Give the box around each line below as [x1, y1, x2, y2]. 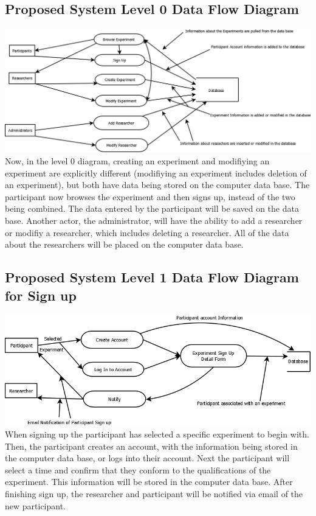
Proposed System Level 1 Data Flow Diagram [5, 268, 299, 287]
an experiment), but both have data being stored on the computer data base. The [5, 178, 310, 191]
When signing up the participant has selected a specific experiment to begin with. [5, 427, 309, 440]
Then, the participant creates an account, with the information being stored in [5, 439, 298, 452]
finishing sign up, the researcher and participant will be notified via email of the [5, 487, 303, 500]
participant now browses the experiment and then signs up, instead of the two [5, 190, 295, 203]
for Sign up [5, 285, 77, 304]
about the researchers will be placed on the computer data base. [5, 238, 244, 251]
